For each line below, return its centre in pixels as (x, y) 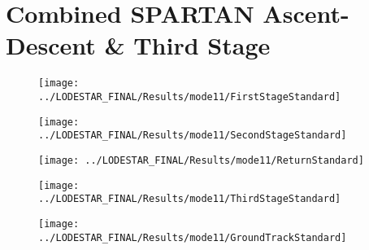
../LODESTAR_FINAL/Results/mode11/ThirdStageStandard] (190, 199)
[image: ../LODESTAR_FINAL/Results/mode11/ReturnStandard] (201, 160)
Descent (51, 45)
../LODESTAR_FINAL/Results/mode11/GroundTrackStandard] (193, 237)
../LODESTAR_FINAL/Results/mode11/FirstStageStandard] (190, 96)
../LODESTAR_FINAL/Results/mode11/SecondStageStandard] (193, 136)
